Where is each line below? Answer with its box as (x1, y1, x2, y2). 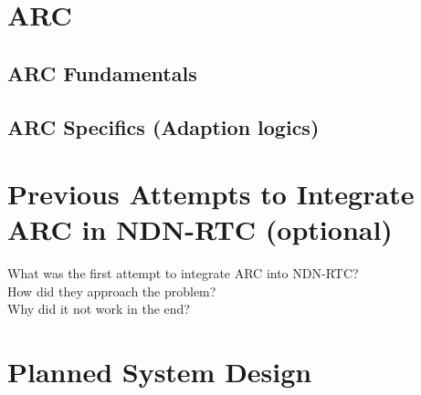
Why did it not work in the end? (7, 299, 190, 318)
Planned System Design (7, 353, 312, 390)
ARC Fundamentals (7, 58, 197, 87)
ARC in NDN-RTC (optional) (7, 211, 393, 248)
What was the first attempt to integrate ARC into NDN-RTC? (7, 264, 359, 283)
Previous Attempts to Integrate (7, 175, 415, 213)
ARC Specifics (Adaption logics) (7, 112, 320, 140)
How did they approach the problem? (7, 281, 216, 300)
